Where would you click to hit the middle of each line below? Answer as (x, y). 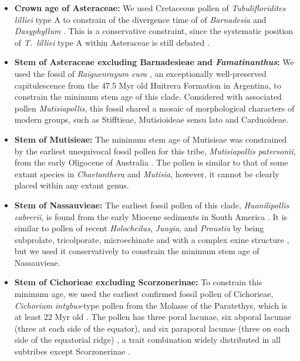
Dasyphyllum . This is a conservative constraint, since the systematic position (154, 31)
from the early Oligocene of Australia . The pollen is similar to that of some (151, 162)
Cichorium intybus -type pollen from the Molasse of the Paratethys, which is (151, 305)
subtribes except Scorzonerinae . (72, 351)
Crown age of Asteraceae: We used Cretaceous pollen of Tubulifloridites (150, 8)
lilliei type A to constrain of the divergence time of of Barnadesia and (140, 19)
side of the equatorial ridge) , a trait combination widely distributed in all (147, 340)
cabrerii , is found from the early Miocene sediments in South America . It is (151, 216)
